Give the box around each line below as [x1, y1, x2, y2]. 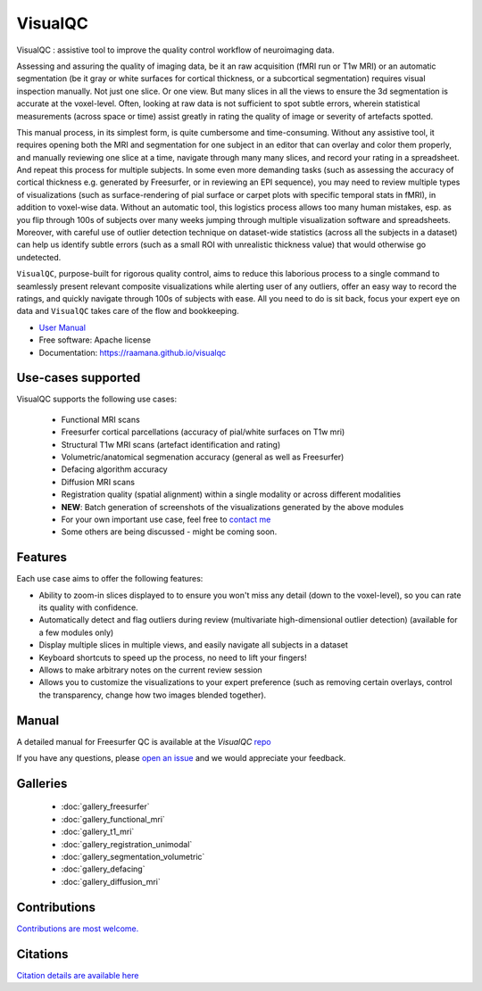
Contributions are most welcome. [16, 923, 139, 934]
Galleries [16, 776, 68, 791]
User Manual [38, 322, 87, 333]
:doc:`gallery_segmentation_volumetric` [61, 852, 205, 863]
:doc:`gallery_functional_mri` [61, 813, 165, 824]
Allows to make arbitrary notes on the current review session [38, 665, 262, 675]
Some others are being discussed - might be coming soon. [61, 526, 278, 537]
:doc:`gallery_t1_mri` [61, 826, 135, 838]
